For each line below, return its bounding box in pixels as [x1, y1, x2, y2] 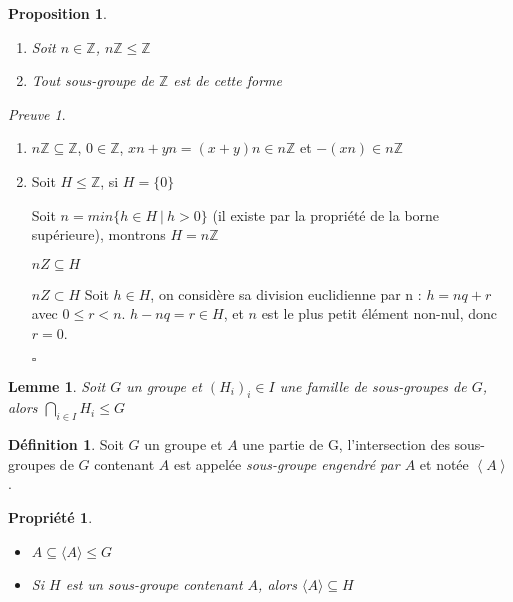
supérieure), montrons [31, 224, 166, 245]
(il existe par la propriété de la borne [212, 204, 440, 225]
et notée [419, 453, 469, 474]
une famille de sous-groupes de [279, 375, 467, 396]
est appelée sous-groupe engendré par [173, 453, 400, 474]
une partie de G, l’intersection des [242, 434, 450, 455]
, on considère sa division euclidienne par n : [150, 283, 422, 304]
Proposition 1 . [8, 3, 107, 23]
